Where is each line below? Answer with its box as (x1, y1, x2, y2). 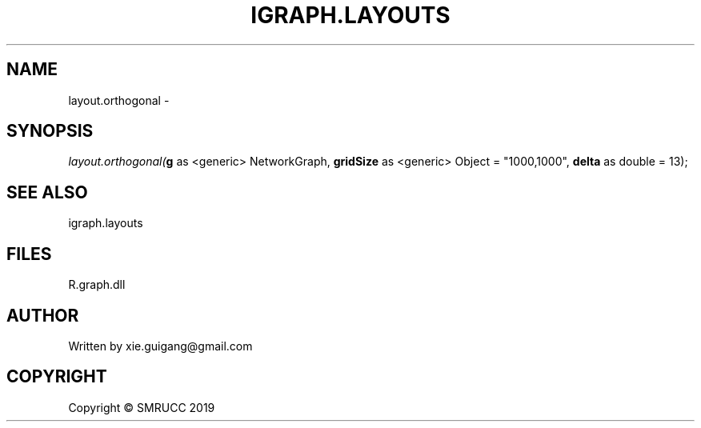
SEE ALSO (6, 182, 88, 202)
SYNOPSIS (6, 121, 94, 142)
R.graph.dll (68, 278, 126, 292)
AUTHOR (6, 305, 79, 326)
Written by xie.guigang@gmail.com (68, 338, 253, 353)
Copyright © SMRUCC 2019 (68, 400, 215, 414)
